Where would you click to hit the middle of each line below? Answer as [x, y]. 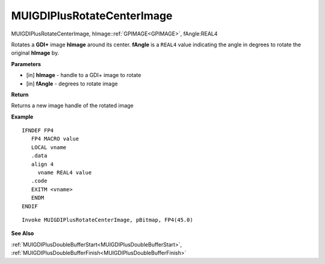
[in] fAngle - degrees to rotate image [72, 84]
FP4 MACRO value [55, 139]
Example [22, 117]
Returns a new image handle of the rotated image [72, 106]
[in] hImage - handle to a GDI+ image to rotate [84, 75]
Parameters [26, 64]
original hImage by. [35, 53]
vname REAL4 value [65, 173]
